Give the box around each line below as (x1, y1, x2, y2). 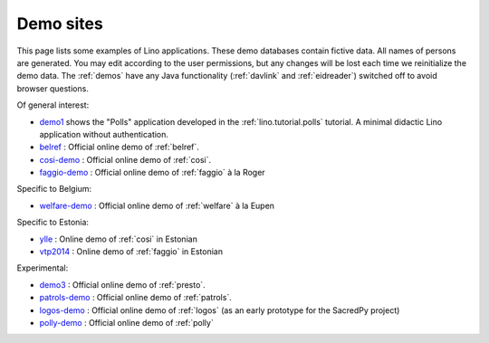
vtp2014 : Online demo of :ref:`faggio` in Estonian (39, 246, 224, 257)
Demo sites (16, 14, 103, 33)
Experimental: (16, 262, 69, 273)
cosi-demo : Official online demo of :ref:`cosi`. (39, 154, 212, 165)
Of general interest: (16, 100, 90, 110)
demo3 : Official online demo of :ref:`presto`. (39, 279, 206, 290)
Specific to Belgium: (16, 184, 92, 195)
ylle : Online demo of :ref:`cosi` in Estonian (39, 233, 198, 244)
